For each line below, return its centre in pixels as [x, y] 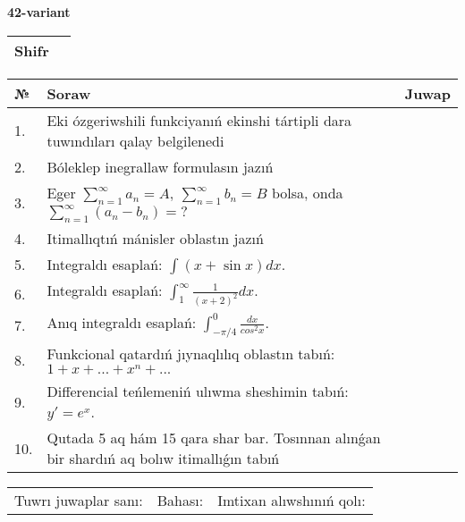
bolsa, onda [307, 192]
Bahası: [180, 501]
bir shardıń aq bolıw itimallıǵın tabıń [163, 459]
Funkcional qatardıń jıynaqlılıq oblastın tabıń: [191, 354]
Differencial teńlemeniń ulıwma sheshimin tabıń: [198, 391]
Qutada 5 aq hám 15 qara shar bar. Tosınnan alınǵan [214, 438]
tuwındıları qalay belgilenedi [135, 140]
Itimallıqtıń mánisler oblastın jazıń [155, 238]
